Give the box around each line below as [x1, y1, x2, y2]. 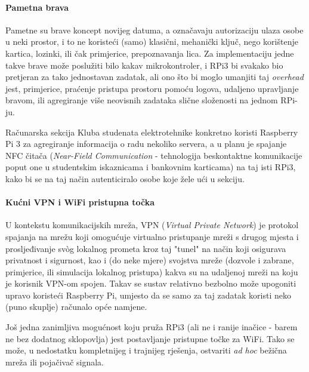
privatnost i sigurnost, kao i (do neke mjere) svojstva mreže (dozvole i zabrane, [5, 254, 294, 266]
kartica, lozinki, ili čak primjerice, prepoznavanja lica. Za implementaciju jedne [5, 47, 294, 59]
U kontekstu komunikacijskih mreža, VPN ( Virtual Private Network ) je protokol [5, 219, 299, 231]
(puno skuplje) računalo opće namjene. [5, 300, 147, 313]
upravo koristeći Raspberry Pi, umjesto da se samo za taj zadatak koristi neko [5, 288, 291, 301]
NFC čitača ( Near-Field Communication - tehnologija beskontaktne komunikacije [5, 149, 302, 161]
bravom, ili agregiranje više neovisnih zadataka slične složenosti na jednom [5, 94, 278, 106]
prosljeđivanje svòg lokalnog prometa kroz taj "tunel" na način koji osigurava [5, 242, 286, 254]
